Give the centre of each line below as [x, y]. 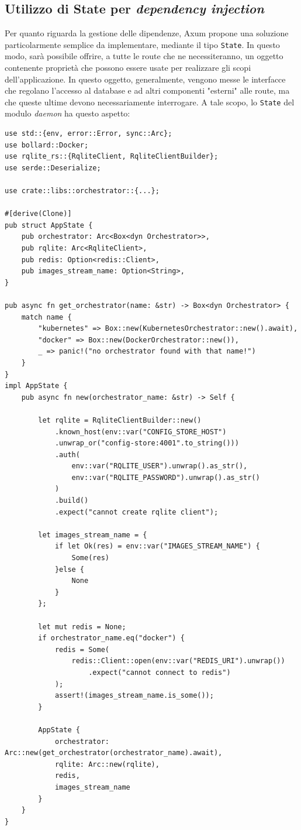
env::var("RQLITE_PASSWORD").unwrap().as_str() [166, 477]
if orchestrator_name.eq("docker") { [111, 638]
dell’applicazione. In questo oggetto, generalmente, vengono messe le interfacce [145, 79]
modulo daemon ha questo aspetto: [68, 113]
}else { [70, 569]
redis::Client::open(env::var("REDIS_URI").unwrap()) [178, 661]
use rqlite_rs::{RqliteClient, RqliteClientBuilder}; [112, 157]
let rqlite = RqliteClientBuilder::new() [120, 420]
